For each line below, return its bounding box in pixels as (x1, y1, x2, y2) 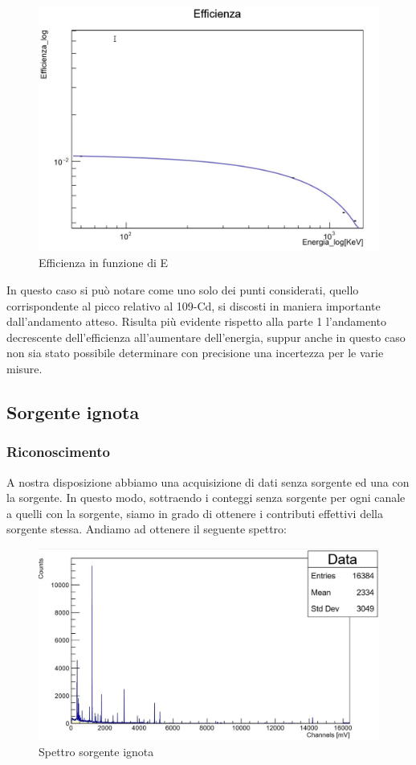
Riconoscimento (6, 442, 110, 462)
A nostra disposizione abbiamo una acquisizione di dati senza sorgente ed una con (6, 473, 410, 490)
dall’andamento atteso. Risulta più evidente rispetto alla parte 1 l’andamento (6, 313, 387, 330)
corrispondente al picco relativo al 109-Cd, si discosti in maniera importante (6, 297, 381, 314)
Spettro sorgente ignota (39, 742, 154, 759)
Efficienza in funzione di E (39, 254, 169, 271)
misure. (6, 360, 43, 376)
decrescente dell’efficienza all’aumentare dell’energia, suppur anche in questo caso (6, 328, 406, 345)
